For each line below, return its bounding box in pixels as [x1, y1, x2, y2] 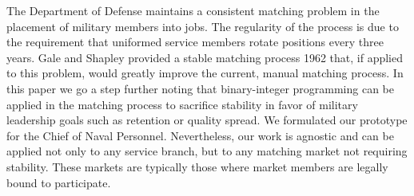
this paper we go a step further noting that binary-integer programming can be [6, 80, 395, 96]
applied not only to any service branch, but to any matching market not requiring [6, 143, 408, 159]
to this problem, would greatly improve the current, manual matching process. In [6, 65, 404, 81]
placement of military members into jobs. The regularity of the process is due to [6, 18, 399, 34]
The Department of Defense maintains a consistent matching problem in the [6, 2, 380, 18]
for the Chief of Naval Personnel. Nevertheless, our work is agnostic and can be [6, 127, 394, 143]
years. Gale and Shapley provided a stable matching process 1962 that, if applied [6, 49, 403, 65]
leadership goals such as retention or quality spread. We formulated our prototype [6, 112, 408, 128]
